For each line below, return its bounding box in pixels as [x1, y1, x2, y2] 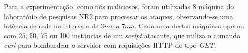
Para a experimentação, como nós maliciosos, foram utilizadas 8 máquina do [4, 1, 234, 11]
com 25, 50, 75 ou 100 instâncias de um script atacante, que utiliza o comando [4, 30, 240, 40]
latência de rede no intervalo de [4, 21, 99, 31]
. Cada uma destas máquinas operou [134, 21, 244, 31]
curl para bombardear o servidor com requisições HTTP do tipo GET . [4, 40, 216, 50]
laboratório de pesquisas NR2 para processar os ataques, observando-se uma [4, 11, 233, 21]
